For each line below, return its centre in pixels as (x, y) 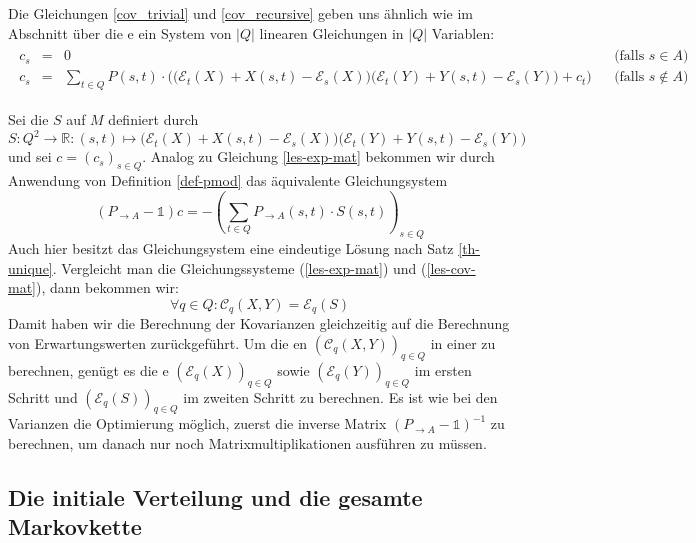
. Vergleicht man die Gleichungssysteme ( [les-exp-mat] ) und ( (239, 267)
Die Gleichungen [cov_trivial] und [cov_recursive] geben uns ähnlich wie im (240, 13)
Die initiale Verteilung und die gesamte (215, 496)
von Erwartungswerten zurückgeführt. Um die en (158, 342)
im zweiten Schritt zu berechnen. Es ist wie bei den (340, 396)
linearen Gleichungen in (331, 32)
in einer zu (463, 342)
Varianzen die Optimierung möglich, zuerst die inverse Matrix (197, 423)
